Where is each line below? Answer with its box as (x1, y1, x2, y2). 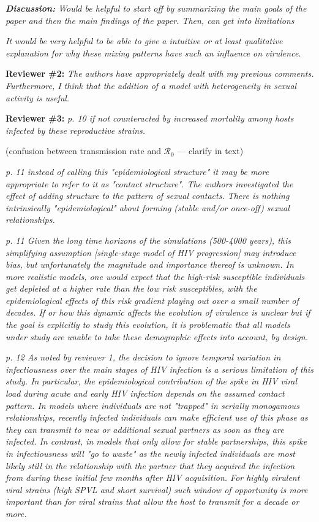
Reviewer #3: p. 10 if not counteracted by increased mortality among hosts (6, 112, 294, 125)
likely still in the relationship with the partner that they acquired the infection (6, 459, 295, 472)
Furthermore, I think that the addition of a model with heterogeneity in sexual (6, 79, 297, 92)
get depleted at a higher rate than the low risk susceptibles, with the (6, 282, 257, 295)
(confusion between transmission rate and (6, 144, 161, 157)
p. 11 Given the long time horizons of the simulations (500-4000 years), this (6, 233, 291, 246)
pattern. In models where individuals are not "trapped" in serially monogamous (6, 399, 299, 411)
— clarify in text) (177, 144, 244, 157)
